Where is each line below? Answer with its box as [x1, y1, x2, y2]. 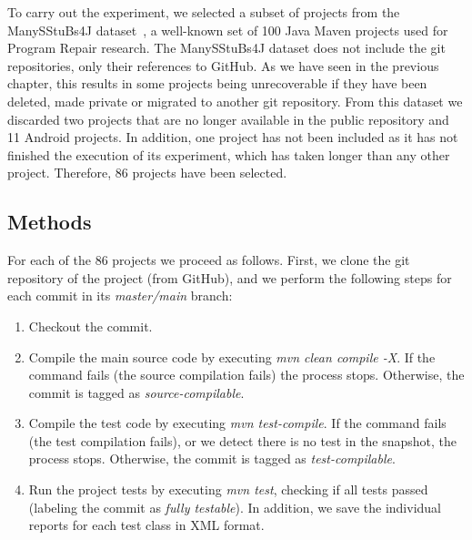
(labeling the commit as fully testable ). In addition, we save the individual [28, 497, 441, 516]
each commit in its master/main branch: [7, 286, 233, 305]
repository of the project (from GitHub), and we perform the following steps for [7, 268, 452, 287]
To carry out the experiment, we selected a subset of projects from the [7, 3, 400, 21]
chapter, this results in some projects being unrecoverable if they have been [7, 74, 427, 93]
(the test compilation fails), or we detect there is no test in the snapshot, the [28, 431, 457, 450]
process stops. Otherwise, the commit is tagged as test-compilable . [28, 449, 396, 468]
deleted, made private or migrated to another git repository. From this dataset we [7, 91, 463, 110]
